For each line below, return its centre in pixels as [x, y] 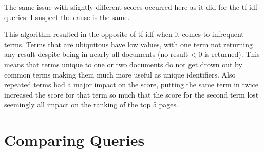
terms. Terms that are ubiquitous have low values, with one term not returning [128, 44]
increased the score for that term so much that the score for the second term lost [131, 94]
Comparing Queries [74, 140]
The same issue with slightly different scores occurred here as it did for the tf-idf [131, 7]
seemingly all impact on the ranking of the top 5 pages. [91, 104]
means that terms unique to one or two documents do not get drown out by [123, 64]
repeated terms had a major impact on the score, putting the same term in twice [131, 84]
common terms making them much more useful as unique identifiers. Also [120, 74]
